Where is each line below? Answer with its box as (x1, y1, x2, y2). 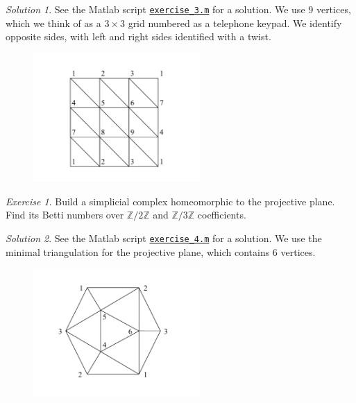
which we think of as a (6, 15, 101, 30)
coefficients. (197, 207, 246, 222)
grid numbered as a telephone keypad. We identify (128, 15, 342, 30)
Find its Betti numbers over (6, 207, 124, 222)
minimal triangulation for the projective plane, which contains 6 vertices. (6, 244, 316, 259)
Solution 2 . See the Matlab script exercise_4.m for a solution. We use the (6, 231, 322, 246)
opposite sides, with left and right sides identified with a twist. (6, 29, 271, 44)
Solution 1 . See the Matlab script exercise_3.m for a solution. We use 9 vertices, (6, 2, 351, 16)
